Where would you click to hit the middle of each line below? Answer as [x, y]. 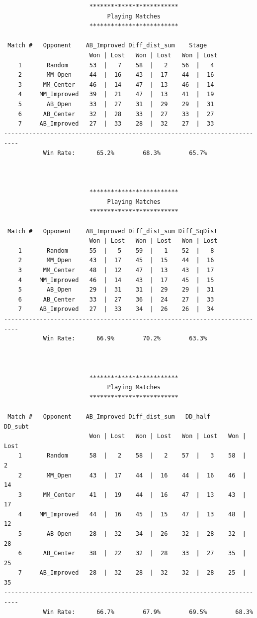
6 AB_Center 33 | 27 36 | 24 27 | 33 [116, 299]
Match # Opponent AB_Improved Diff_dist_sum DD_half [109, 416]
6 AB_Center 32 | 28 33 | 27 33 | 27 [116, 114]
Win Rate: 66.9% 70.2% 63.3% [125, 339]
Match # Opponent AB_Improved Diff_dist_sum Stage [107, 46]
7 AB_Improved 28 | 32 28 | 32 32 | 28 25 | [132, 573]
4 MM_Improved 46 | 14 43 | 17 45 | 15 [116, 280]
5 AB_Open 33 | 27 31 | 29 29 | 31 [116, 104]
